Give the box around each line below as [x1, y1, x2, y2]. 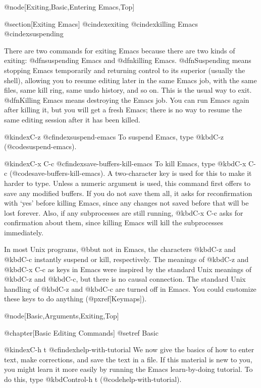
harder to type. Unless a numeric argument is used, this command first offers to [4, 177, 251, 188]
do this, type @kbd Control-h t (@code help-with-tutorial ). [4, 374, 182, 384]
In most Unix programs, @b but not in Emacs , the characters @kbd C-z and [4, 244, 236, 254]
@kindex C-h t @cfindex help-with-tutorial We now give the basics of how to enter [4, 344, 254, 355]
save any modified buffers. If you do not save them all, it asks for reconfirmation [4, 187, 252, 198]
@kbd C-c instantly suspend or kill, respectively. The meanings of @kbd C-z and [4, 254, 249, 265]
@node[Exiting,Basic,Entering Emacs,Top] [4, 2, 135, 12]
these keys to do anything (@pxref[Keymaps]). [4, 293, 147, 304]
